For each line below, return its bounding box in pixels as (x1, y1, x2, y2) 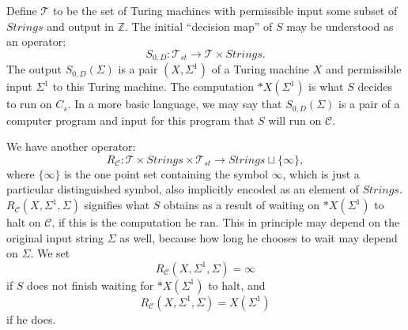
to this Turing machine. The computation (52, 78, 255, 95)
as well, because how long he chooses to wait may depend (119, 229, 398, 246)
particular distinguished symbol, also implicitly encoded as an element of (6, 181, 359, 197)
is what (308, 78, 344, 95)
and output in (47, 17, 114, 34)
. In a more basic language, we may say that (67, 96, 282, 112)
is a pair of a (338, 96, 400, 112)
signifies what (84, 197, 150, 213)
